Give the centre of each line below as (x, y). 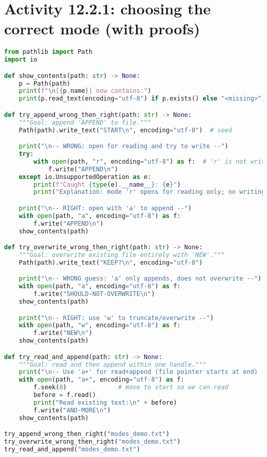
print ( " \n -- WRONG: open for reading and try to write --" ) (123, 146)
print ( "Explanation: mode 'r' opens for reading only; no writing (149, 192)
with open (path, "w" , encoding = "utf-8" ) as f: (100, 325)
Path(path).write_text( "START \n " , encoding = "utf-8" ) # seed (125, 130)
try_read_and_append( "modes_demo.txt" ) (72, 449)
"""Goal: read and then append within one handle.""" (112, 364)
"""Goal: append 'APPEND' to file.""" (85, 122)
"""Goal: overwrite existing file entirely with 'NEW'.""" (122, 255)
